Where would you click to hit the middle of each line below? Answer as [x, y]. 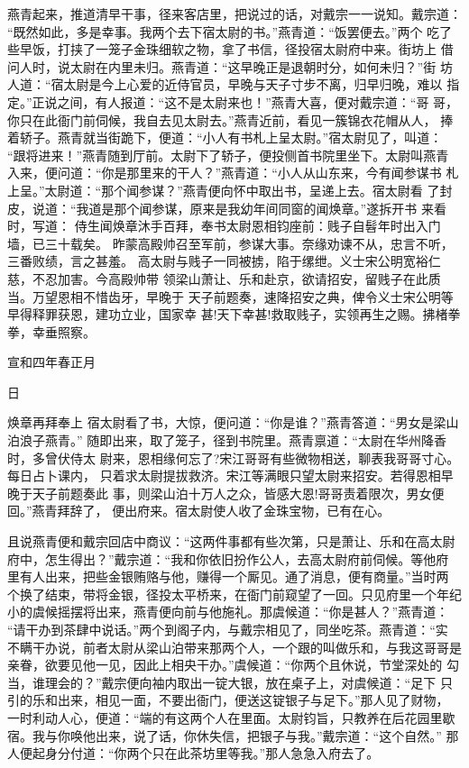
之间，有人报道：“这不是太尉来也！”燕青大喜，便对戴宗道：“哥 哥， [258, 101]
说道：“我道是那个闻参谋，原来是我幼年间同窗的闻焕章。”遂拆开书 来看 [239, 208]
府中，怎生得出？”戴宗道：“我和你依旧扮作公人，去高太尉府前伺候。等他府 [228, 558]
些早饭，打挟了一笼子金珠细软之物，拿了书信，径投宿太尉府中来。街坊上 [222, 49]
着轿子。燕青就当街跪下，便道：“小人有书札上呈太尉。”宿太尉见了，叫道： [225, 137]
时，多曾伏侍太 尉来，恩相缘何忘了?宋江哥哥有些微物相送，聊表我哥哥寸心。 [234, 457]
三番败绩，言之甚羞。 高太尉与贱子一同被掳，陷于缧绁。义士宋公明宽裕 [218, 261]
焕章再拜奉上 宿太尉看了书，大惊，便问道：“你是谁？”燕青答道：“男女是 [221, 422]
